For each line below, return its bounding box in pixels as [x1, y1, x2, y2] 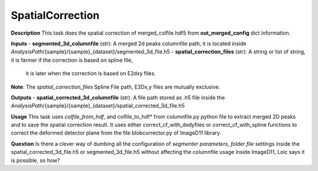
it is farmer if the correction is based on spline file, [11, 56, 133, 63]
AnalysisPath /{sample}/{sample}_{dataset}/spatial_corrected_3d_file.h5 [11, 102, 185, 109]
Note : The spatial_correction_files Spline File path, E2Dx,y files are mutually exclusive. [11, 83, 220, 90]
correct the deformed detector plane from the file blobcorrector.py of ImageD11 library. [11, 129, 221, 136]
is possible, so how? [11, 156, 60, 164]
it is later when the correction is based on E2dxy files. [25, 70, 156, 77]
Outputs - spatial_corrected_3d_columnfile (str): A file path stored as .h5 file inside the [11, 94, 225, 101]
